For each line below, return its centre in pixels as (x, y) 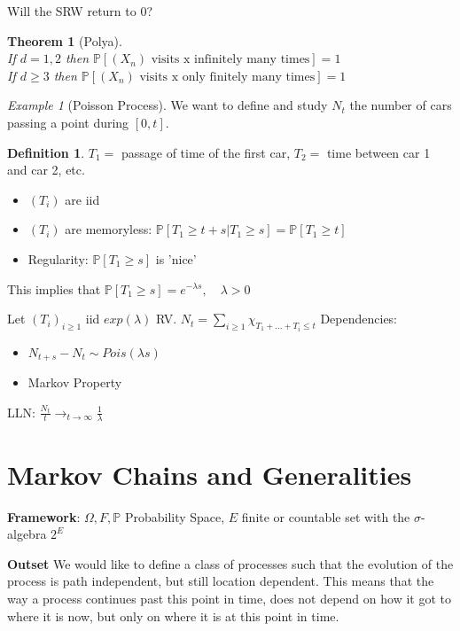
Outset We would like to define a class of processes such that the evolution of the (230, 563)
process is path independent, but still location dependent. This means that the (221, 581)
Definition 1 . (46, 152)
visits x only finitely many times (227, 77)
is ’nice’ (176, 258)
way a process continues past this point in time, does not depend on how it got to (229, 598)
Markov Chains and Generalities (210, 474)
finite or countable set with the (326, 516)
